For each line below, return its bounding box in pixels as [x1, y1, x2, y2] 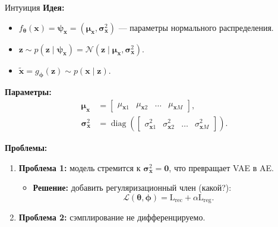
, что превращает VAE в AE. [169, 161, 274, 174]
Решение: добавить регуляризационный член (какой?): [33, 181, 232, 194]
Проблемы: [5, 141, 48, 154]
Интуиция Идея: [5, 1, 65, 13]
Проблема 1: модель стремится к [18, 161, 141, 174]
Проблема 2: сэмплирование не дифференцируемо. [18, 211, 206, 223]
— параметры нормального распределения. [118, 21, 274, 33]
